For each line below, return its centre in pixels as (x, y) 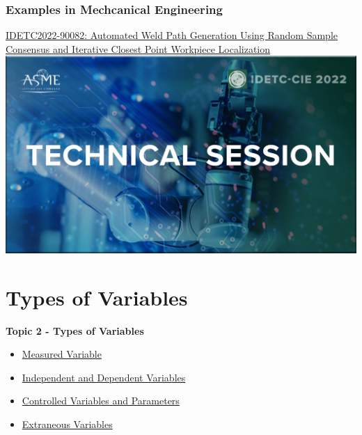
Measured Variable (62, 354)
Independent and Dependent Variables (104, 377)
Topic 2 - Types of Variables (75, 330)
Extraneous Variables (67, 424)
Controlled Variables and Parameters (101, 401)
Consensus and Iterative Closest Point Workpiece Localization (138, 48)
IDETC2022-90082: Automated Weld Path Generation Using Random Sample (172, 35)
